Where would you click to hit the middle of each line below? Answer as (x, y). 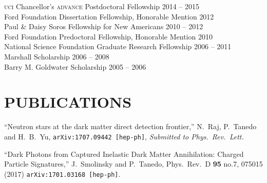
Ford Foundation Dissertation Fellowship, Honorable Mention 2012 (109, 16)
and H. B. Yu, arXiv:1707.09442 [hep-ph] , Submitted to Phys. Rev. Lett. (124, 136)
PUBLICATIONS (68, 102)
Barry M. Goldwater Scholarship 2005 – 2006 (75, 66)
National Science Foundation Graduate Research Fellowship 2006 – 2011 (118, 46)
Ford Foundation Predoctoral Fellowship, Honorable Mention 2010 (108, 36)
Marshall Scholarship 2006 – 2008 (57, 56)
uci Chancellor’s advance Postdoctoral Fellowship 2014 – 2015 (102, 6)
